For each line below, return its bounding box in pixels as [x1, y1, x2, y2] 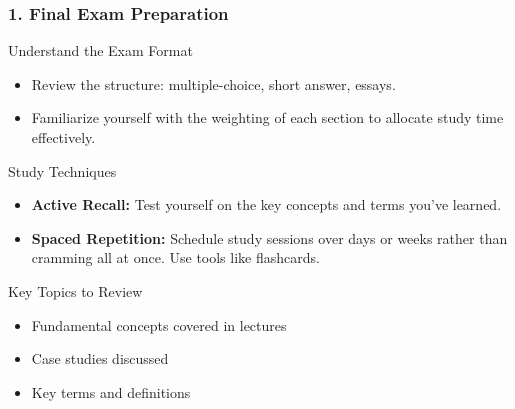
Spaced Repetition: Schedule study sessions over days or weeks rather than [31, 227, 508, 248]
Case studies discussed [31, 348, 169, 369]
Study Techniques [8, 160, 117, 181]
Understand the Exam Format [8, 40, 193, 61]
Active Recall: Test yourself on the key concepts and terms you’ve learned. [31, 194, 502, 215]
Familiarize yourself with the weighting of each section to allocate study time [31, 107, 504, 128]
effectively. [31, 127, 96, 147]
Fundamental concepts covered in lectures [31, 314, 287, 335]
